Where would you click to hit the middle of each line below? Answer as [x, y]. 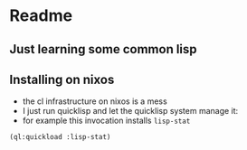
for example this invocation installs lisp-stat [106, 121]
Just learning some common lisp [103, 49]
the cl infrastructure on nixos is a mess [95, 101]
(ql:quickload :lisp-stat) [60, 137]
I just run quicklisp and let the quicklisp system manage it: [130, 111]
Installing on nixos [62, 79]
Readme [41, 16]
